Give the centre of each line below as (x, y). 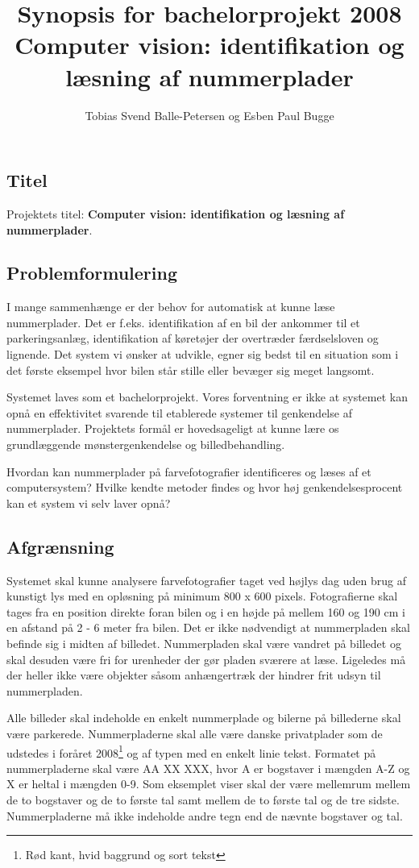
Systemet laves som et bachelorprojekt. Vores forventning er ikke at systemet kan (207, 397)
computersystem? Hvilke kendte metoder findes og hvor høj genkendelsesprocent (205, 487)
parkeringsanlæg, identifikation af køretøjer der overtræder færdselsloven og (193, 338)
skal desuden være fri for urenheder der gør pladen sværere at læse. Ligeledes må (206, 659)
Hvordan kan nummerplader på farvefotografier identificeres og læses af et (189, 471)
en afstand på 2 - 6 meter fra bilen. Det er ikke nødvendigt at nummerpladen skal (209, 627)
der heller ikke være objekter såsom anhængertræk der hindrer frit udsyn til (194, 675)
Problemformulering (92, 273)
